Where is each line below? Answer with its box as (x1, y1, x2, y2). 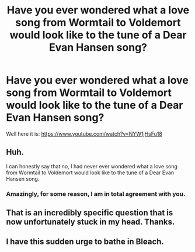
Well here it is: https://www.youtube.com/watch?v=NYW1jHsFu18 (6, 130, 162, 137)
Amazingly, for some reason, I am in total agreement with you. (6, 189, 186, 198)
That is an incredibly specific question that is (6, 208, 173, 218)
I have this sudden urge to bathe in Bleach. (6, 237, 165, 247)
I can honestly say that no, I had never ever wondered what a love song (6, 163, 178, 170)
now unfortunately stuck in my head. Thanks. (6, 217, 175, 227)
